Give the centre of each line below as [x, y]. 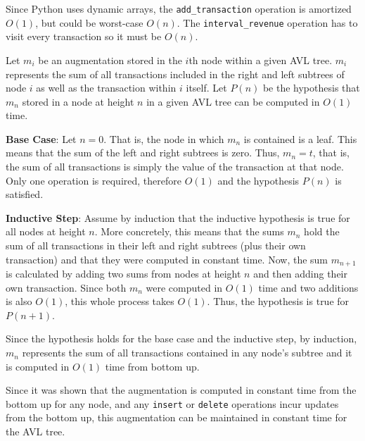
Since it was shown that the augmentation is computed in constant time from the [181, 390]
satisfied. [25, 194]
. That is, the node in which [164, 138]
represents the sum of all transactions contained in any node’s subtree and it [187, 353]
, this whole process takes [120, 301]
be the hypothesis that [311, 88]
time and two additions [308, 287]
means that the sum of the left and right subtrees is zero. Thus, [143, 153]
